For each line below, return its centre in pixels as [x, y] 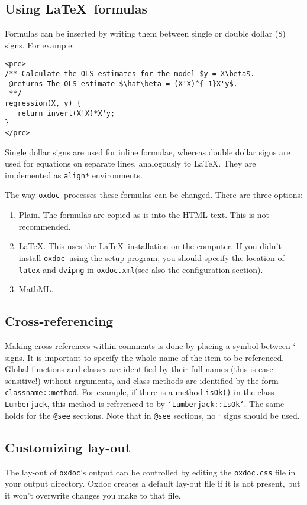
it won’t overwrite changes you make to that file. [93, 495]
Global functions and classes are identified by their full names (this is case [139, 369]
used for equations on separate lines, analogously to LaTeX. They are [130, 163]
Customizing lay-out [68, 447]
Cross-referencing [59, 321]
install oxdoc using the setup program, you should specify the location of [151, 257]
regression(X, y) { [43, 104]
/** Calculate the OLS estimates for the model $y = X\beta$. [130, 74]
